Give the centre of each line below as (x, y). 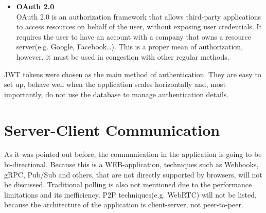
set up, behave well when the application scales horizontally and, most (115, 84)
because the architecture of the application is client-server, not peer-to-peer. (124, 205)
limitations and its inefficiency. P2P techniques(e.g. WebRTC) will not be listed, (130, 194)
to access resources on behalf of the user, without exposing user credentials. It (139, 26)
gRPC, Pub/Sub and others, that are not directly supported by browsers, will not (133, 174)
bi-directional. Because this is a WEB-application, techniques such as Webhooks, (131, 164)
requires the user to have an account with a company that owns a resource (134, 36)
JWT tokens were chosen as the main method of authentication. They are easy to (133, 74)
